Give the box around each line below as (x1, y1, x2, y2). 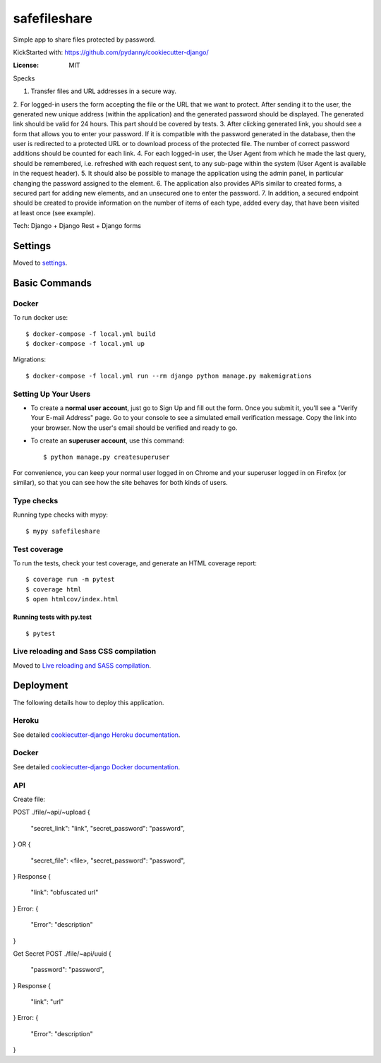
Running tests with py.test (13, 613, 92, 621)
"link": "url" (30, 997, 64, 1006)
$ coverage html (25, 585, 82, 593)
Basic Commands (13, 277, 92, 289)
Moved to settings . (13, 258, 68, 268)
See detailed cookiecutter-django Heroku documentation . (13, 731, 181, 739)
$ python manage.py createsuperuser (43, 452, 170, 461)
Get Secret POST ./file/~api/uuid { (13, 949, 112, 958)
